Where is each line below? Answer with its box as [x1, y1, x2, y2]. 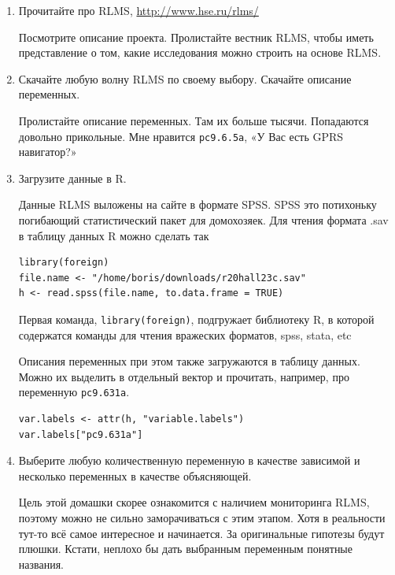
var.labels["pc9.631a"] [18, 428, 143, 440]
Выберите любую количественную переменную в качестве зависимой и [18, 452, 360, 469]
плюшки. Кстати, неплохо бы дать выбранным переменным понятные [18, 540, 353, 557]
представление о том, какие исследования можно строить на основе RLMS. [18, 44, 382, 61]
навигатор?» [18, 143, 77, 160]
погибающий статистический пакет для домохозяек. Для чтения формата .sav [18, 212, 389, 228]
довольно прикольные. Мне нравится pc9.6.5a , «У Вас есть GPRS [18, 128, 344, 144]
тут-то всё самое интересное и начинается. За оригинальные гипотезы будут [18, 525, 385, 541]
